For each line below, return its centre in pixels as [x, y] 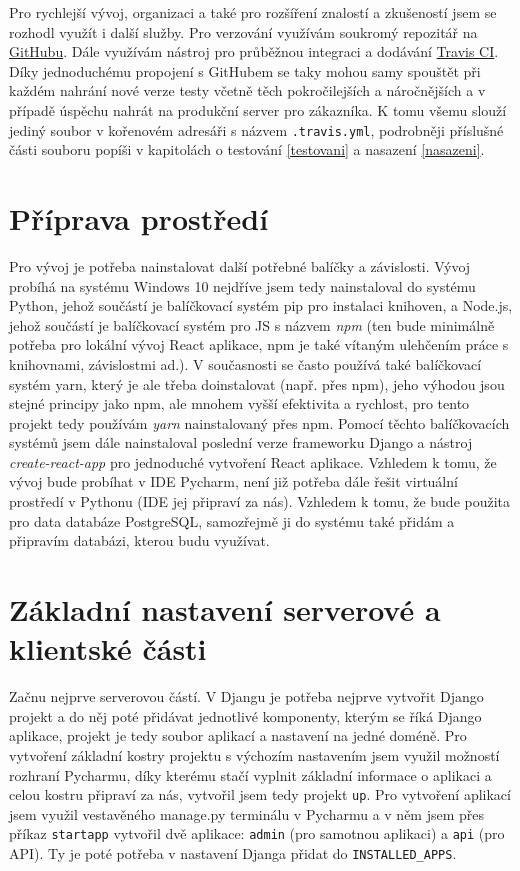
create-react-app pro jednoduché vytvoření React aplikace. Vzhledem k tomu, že [253, 461]
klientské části [108, 648]
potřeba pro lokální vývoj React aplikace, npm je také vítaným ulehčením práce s [259, 344]
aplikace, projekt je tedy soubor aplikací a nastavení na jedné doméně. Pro [238, 735]
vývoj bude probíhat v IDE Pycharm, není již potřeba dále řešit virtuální [233, 481]
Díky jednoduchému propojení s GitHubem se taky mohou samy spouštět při [245, 70]
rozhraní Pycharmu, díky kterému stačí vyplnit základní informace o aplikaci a [250, 774]
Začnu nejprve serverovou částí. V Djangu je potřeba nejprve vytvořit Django [246, 696]
